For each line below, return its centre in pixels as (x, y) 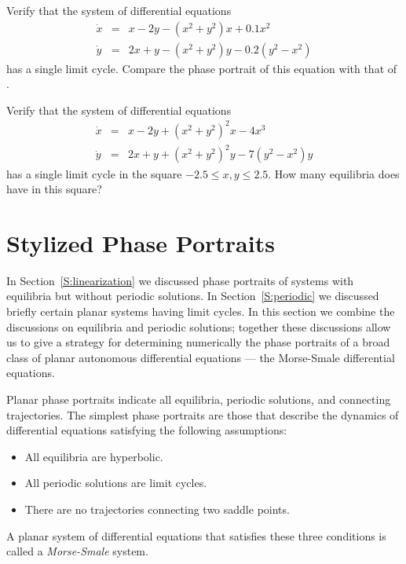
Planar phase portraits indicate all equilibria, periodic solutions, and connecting (199, 399)
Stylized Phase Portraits (141, 242)
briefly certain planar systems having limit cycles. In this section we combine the (201, 311)
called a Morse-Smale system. (77, 551)
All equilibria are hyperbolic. (94, 456)
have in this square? (54, 189)
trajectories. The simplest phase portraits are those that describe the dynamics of (203, 414)
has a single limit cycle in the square (94, 173)
